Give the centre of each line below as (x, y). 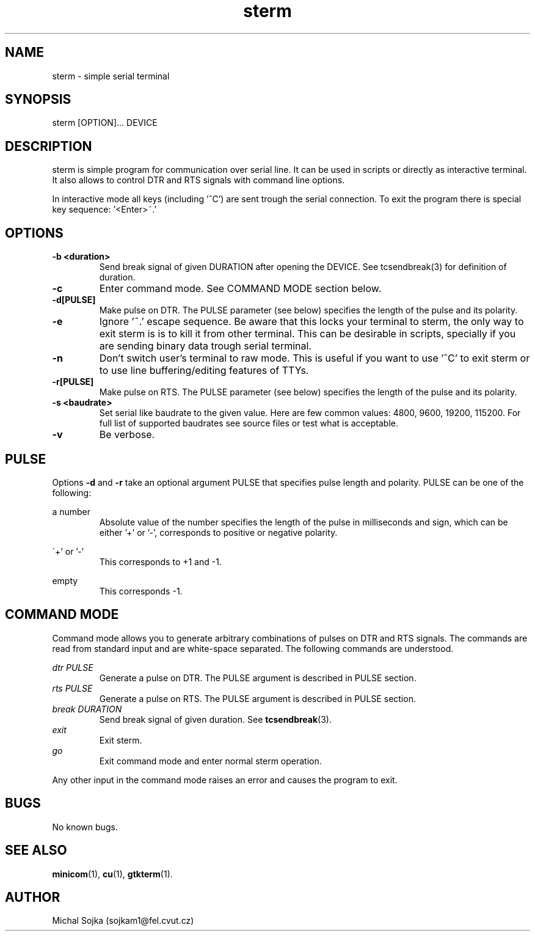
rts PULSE (72, 688)
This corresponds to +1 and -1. (160, 561)
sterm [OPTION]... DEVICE (105, 123)
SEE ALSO (36, 850)
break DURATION (87, 709)
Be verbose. (127, 435)
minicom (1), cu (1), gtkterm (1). (112, 874)
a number (71, 511)
